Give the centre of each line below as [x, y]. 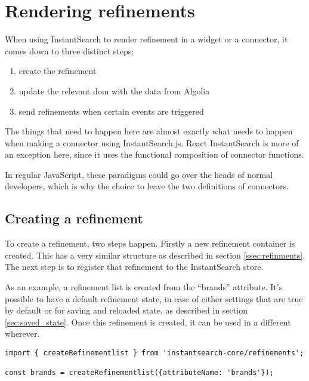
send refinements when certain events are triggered [111, 111]
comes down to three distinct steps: [69, 50]
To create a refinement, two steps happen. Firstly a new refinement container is [150, 243]
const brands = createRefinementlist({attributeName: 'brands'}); [140, 373]
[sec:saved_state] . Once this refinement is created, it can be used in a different [148, 322]
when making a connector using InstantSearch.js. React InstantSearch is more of [152, 142]
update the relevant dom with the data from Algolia [114, 90]
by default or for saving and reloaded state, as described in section [126, 310]
